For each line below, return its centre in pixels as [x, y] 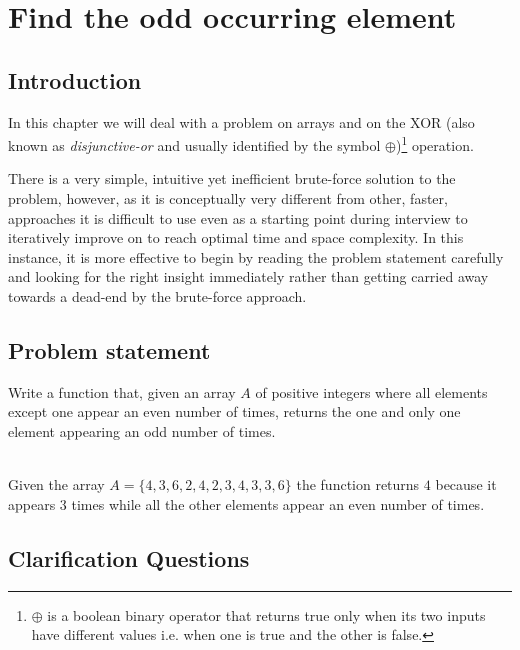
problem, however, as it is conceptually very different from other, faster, [228, 198]
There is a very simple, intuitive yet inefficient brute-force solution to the [232, 178]
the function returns [358, 484]
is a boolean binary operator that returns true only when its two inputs [266, 614]
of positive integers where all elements [371, 391]
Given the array [56, 484]
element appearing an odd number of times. [142, 430]
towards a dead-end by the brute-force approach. [157, 295]
